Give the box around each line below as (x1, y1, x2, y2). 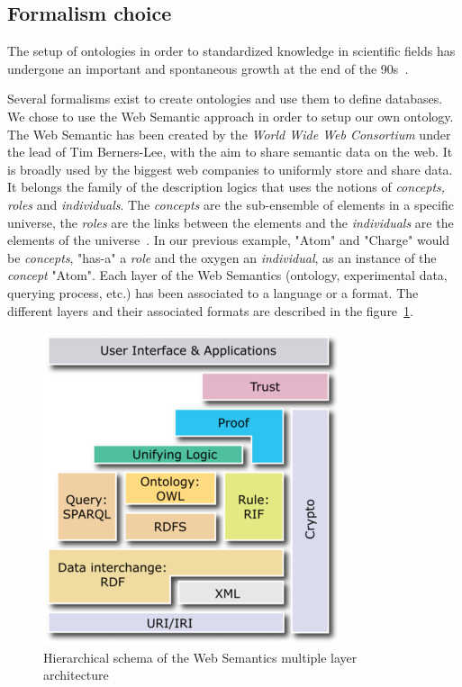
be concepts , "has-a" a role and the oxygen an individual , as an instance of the (7, 248, 437, 267)
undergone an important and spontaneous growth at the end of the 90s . (7, 59, 409, 77)
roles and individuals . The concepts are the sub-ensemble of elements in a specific (7, 194, 454, 213)
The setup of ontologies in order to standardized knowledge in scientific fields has (7, 41, 456, 60)
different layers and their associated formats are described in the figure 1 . (7, 301, 413, 320)
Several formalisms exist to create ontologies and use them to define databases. (7, 89, 443, 108)
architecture (43, 665, 109, 684)
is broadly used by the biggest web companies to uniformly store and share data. (7, 159, 453, 178)
